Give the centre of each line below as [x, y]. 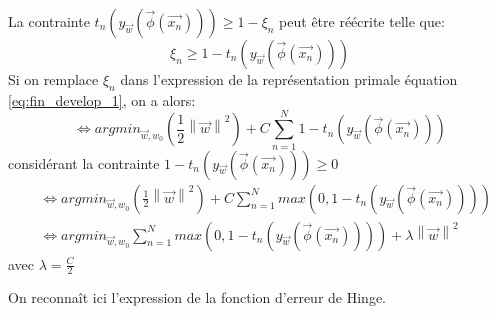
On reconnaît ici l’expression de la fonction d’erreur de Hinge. [197, 297]
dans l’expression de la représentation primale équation [289, 79]
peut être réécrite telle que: [362, 21]
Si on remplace [53, 79]
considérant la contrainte [84, 162]
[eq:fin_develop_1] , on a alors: [102, 99]
